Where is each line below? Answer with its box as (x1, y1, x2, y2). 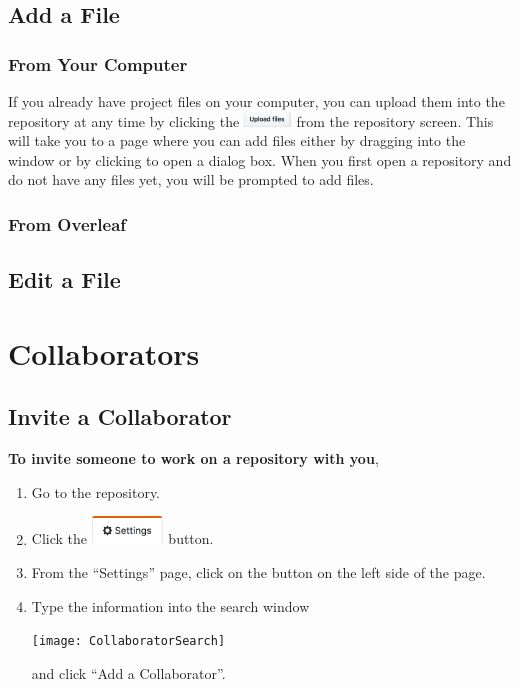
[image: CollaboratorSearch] (31, 634, 226, 649)
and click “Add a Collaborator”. (31, 663, 226, 684)
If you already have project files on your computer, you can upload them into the (8, 91, 505, 111)
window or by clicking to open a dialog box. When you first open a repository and (8, 149, 512, 170)
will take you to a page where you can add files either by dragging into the (8, 130, 466, 151)
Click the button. (31, 528, 214, 549)
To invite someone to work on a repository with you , (8, 448, 379, 469)
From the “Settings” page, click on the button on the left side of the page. (31, 562, 486, 583)
